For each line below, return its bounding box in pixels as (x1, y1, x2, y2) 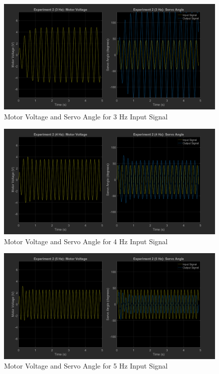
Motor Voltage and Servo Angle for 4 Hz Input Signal (4, 236, 168, 246)
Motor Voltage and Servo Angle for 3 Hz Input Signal (4, 111, 168, 121)
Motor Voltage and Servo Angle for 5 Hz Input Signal (4, 361, 168, 371)
